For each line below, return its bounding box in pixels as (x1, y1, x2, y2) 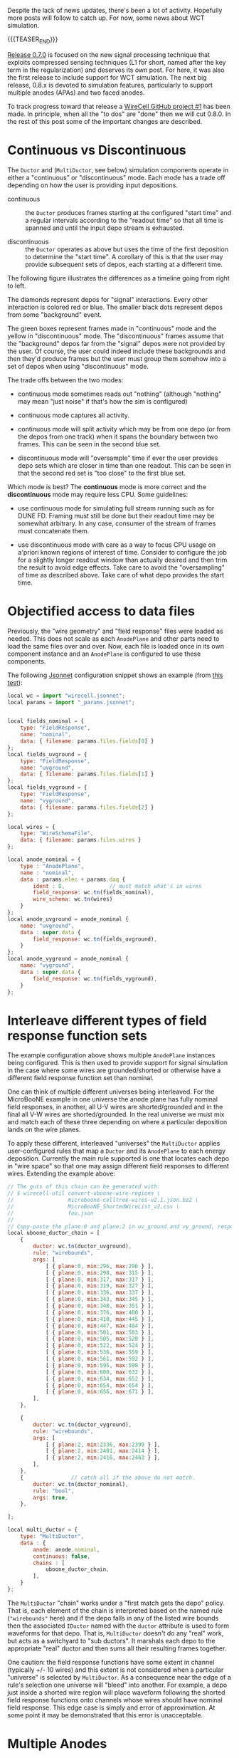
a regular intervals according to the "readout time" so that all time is (25, 216, 224, 224)
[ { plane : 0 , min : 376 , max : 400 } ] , (45, 1309, 154, 1316)
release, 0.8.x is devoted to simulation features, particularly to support (7, 80, 213, 89)
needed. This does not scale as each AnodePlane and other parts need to (7, 634, 220, 643)
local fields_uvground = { (7, 750, 87, 758)
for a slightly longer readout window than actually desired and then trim (17, 555, 228, 564)
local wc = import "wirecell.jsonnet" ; (7, 692, 126, 699)
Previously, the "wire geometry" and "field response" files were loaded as (7, 627, 223, 635)
